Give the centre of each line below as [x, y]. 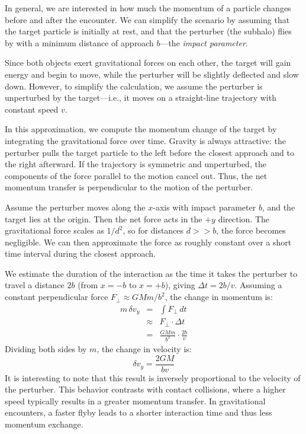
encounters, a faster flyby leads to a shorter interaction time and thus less [138, 412]
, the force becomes [251, 230]
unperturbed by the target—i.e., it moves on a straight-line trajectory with [141, 98]
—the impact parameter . [204, 42]
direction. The [244, 218]
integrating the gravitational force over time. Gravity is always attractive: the [145, 140]
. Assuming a [258, 285]
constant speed [32, 109]
